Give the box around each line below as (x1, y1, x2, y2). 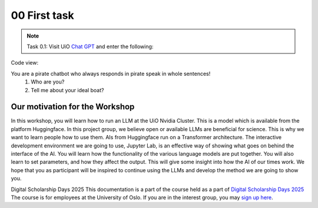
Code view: (11, 59, 38, 66)
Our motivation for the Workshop (11, 102, 135, 112)
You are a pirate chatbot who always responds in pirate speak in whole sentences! (11, 70, 211, 77)
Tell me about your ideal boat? (31, 86, 104, 93)
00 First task (11, 9, 74, 22)
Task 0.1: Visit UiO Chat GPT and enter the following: (26, 43, 154, 50)
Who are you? (31, 78, 65, 85)
